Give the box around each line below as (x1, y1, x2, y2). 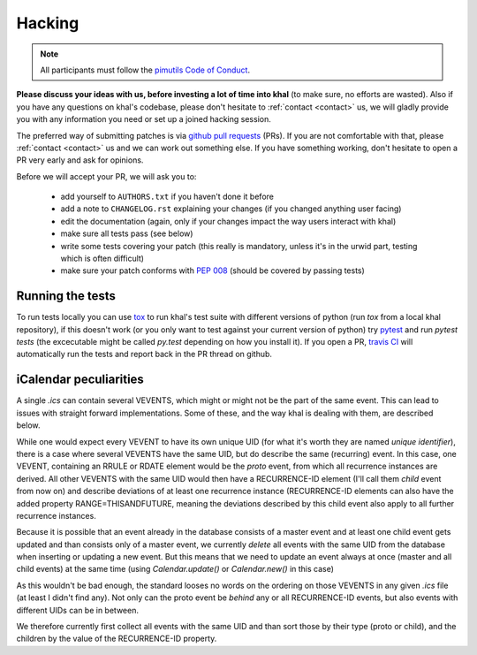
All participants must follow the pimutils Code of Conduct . (40, 65, 251, 75)
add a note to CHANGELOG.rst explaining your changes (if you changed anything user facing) (60, 203, 402, 214)
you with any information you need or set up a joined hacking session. (16, 114, 271, 125)
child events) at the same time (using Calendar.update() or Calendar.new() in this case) (16, 564, 335, 575)
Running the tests (16, 288, 117, 304)
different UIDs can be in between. (16, 605, 139, 615)
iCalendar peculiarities (16, 372, 145, 387)
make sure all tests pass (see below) (60, 228, 193, 239)
